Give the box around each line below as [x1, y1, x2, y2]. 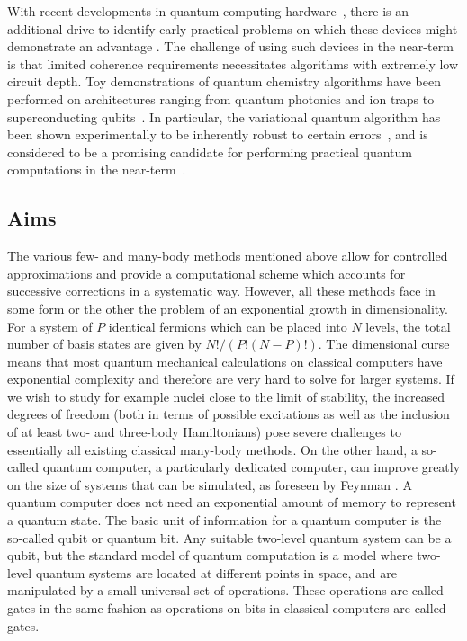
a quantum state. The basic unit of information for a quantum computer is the [7, 511, 442, 530]
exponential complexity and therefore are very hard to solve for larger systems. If [7, 369, 454, 388]
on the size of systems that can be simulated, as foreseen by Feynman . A [7, 475, 412, 494]
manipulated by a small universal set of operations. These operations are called [7, 581, 444, 600]
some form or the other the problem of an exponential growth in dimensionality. [7, 298, 448, 317]
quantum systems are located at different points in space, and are [35, 563, 397, 582]
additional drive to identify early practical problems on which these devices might [7, 19, 458, 38]
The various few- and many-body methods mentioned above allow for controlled [7, 246, 448, 265]
